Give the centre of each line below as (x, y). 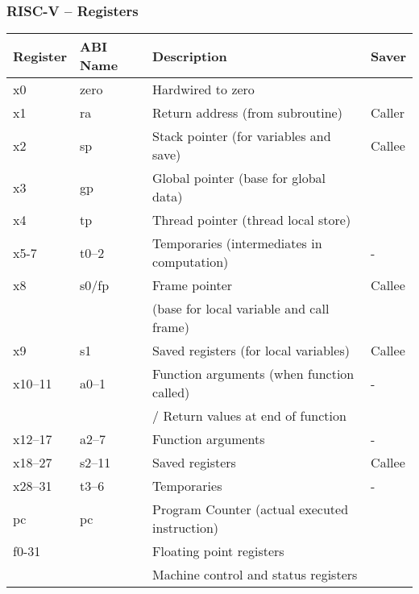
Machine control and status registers (255, 575)
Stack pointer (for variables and (242, 136)
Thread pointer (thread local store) (252, 220)
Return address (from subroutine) (247, 113)
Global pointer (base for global (239, 178)
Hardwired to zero (203, 89)
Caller (388, 113)
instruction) (185, 528)
